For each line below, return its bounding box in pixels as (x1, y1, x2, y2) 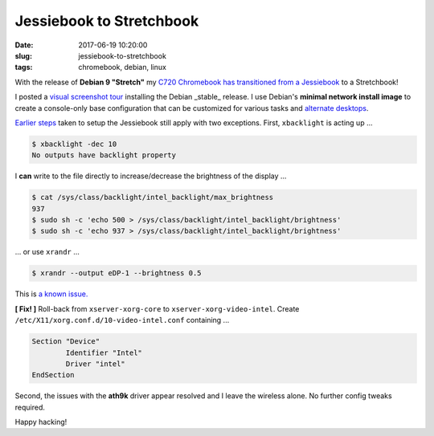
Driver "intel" (65, 359, 126, 369)
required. (14, 402, 46, 412)
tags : (14, 63, 33, 72)
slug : (14, 51, 32, 60)
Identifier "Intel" (65, 348, 142, 357)
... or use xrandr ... (14, 247, 80, 257)
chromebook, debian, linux (78, 63, 166, 72)
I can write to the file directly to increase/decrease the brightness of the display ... (14, 171, 287, 181)
